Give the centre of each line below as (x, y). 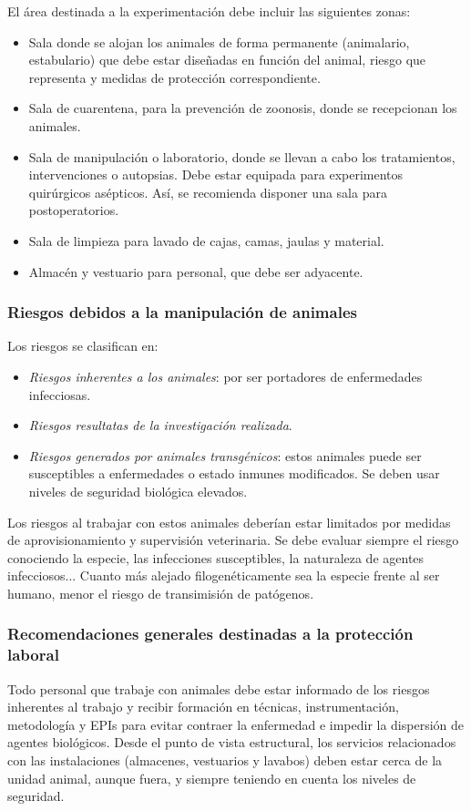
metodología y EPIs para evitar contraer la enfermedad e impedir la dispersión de (236, 724)
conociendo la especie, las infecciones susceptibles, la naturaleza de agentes (216, 557)
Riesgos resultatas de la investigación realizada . (160, 425)
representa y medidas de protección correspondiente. (174, 77)
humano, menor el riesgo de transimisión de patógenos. (161, 593)
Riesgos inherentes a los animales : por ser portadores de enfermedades (225, 376)
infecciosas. (60, 394)
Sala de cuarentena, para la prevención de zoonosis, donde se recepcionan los (243, 108)
